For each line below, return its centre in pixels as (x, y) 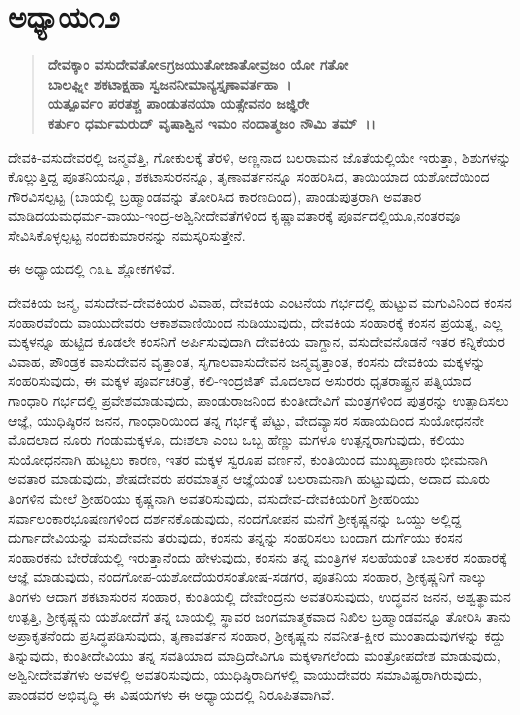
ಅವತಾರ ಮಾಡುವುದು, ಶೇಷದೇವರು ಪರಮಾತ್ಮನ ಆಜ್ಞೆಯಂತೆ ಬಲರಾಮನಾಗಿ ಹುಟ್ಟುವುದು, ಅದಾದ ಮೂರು (249, 478)
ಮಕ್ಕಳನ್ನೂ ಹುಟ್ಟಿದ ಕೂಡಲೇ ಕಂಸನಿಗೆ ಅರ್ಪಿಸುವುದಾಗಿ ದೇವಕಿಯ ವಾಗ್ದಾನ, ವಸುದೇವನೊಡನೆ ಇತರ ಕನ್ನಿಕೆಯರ (256, 341)
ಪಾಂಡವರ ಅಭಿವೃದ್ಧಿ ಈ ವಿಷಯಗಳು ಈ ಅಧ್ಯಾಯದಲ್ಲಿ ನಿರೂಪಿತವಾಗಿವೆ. (171, 693)
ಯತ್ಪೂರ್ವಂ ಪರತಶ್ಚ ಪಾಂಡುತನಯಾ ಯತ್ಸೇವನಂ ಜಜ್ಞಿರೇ (178, 103)
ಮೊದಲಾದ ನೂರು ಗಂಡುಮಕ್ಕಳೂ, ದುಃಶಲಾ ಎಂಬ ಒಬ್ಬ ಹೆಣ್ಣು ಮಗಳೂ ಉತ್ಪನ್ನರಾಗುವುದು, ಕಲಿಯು (236, 439)
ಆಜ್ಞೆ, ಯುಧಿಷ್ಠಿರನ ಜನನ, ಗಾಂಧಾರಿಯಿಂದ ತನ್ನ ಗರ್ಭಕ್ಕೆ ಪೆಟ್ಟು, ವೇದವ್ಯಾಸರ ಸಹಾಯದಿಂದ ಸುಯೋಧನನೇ (246, 419)
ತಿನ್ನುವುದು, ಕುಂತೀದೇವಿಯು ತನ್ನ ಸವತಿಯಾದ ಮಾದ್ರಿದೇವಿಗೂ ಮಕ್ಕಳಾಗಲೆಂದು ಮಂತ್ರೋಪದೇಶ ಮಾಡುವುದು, (254, 654)
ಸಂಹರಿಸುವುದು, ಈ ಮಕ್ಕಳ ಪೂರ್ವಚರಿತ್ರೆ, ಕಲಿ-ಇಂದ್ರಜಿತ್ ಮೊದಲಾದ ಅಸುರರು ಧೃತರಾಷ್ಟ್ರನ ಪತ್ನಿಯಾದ (240, 380)
